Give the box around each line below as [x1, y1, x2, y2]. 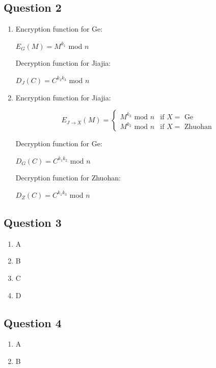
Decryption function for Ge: [15, 138, 102, 149]
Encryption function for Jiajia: [15, 92, 111, 102]
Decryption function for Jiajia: [15, 58, 111, 68]
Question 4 [4, 314, 62, 330]
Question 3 [4, 214, 62, 230]
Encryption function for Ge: [15, 23, 103, 34]
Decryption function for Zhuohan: [15, 172, 121, 183]
